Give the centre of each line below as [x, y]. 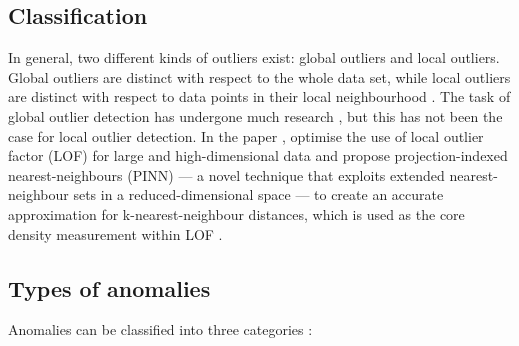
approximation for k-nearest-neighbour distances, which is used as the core [236, 213]
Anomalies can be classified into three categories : [160, 329]
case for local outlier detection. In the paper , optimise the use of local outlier [246, 135]
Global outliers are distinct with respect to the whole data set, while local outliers [259, 76]
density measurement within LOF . [115, 233]
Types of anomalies [109, 287]
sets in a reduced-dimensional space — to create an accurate [258, 194]
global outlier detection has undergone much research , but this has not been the [255, 115]
